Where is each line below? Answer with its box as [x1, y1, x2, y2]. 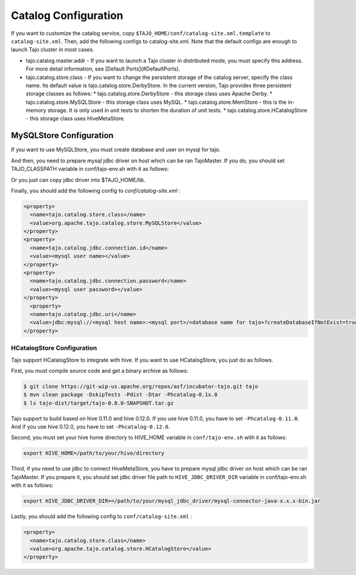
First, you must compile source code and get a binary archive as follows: [11, 367, 189, 374]
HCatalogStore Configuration [11, 344, 97, 352]
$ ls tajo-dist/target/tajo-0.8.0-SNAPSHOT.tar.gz [23, 400, 174, 406]
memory [26, 107, 47, 114]
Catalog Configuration [11, 9, 123, 22]
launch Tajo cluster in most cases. [11, 46, 94, 53]
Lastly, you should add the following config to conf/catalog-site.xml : [11, 513, 193, 520]
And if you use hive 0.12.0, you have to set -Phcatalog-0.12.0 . [11, 423, 170, 430]
